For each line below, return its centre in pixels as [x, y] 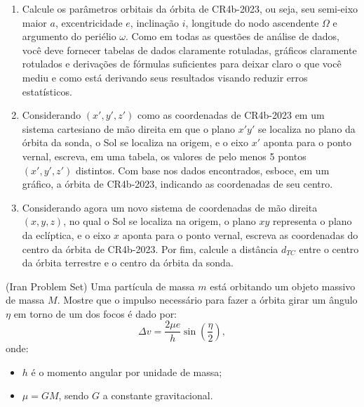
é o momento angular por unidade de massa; [127, 372]
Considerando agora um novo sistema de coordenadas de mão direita [170, 207]
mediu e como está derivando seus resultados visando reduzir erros [165, 77]
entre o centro [329, 248]
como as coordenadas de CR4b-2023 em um [231, 115]
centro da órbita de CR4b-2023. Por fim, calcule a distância [150, 248]
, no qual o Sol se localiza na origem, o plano [160, 221]
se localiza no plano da [306, 128]
